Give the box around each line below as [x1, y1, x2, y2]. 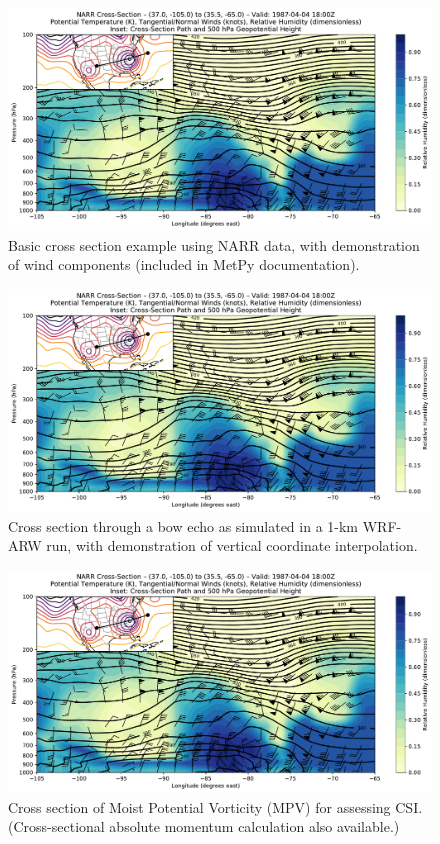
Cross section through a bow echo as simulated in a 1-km [8, 515, 359, 536]
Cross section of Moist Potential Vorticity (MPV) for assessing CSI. [8, 796, 423, 817]
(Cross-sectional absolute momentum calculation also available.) [8, 816, 400, 837]
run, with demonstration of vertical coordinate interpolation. [46, 535, 418, 556]
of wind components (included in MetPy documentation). [8, 254, 360, 275]
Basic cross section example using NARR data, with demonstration [8, 234, 420, 255]
